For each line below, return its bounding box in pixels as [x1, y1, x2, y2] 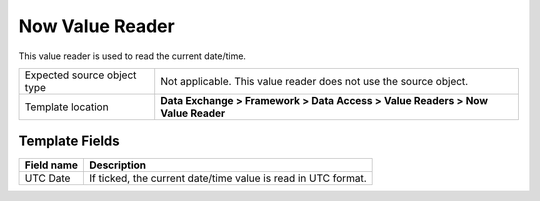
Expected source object [24, 68, 137, 82]
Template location [24, 100, 109, 114]
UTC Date [24, 171, 71, 185]
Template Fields [18, 133, 120, 150]
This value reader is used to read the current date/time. [18, 50, 247, 62]
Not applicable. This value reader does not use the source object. [160, 74, 469, 88]
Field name [24, 158, 79, 172]
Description [89, 158, 147, 172]
